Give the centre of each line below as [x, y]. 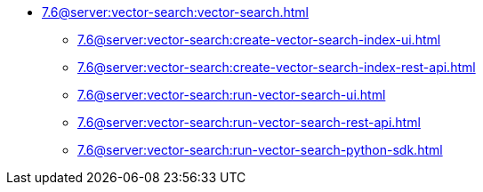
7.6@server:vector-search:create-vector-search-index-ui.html [259, 40]
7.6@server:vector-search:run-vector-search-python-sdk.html [260, 150]
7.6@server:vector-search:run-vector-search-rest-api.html [249, 122]
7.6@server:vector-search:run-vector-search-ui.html [232, 95]
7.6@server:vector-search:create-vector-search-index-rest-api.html [277, 67]
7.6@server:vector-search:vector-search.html [175, 12]
